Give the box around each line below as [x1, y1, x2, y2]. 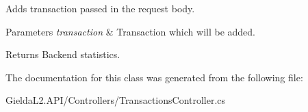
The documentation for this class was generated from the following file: [5, 70, 303, 84]
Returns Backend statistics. [5, 47, 120, 61]
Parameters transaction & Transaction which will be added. [5, 24, 255, 38]
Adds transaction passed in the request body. [5, 1, 195, 15]
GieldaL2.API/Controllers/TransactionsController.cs [5, 93, 226, 107]
